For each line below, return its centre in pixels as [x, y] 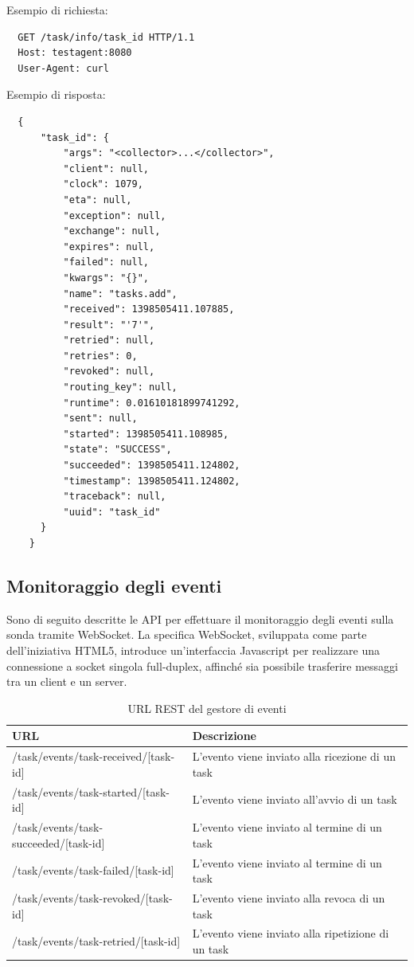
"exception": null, [115, 215]
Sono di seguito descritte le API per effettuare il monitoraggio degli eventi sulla [200, 619]
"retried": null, [109, 341]
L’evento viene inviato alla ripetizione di [291, 933]
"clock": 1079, [103, 184]
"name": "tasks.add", [120, 294]
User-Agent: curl [63, 68]
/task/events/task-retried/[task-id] [96, 941]
